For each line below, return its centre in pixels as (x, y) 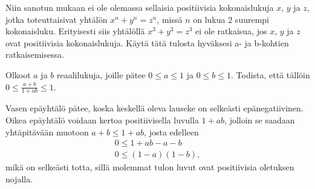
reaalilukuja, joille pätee (101, 74)
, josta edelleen (171, 132)
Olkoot (18, 74)
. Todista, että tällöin (271, 74)
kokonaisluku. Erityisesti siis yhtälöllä (75, 31)
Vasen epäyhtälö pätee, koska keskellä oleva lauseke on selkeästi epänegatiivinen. (154, 108)
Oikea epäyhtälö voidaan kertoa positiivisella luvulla (102, 119)
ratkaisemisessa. (35, 54)
